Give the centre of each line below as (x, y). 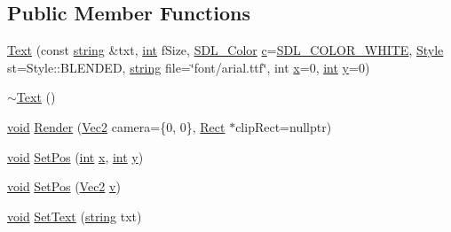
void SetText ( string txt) (75, 216)
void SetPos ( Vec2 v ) (64, 186)
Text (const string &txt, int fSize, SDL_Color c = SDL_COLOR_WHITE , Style (225, 50)
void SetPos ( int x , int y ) (75, 156)
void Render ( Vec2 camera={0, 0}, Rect (116, 126)
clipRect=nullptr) (284, 126)
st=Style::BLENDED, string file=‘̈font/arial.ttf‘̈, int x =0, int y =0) (189, 67)
